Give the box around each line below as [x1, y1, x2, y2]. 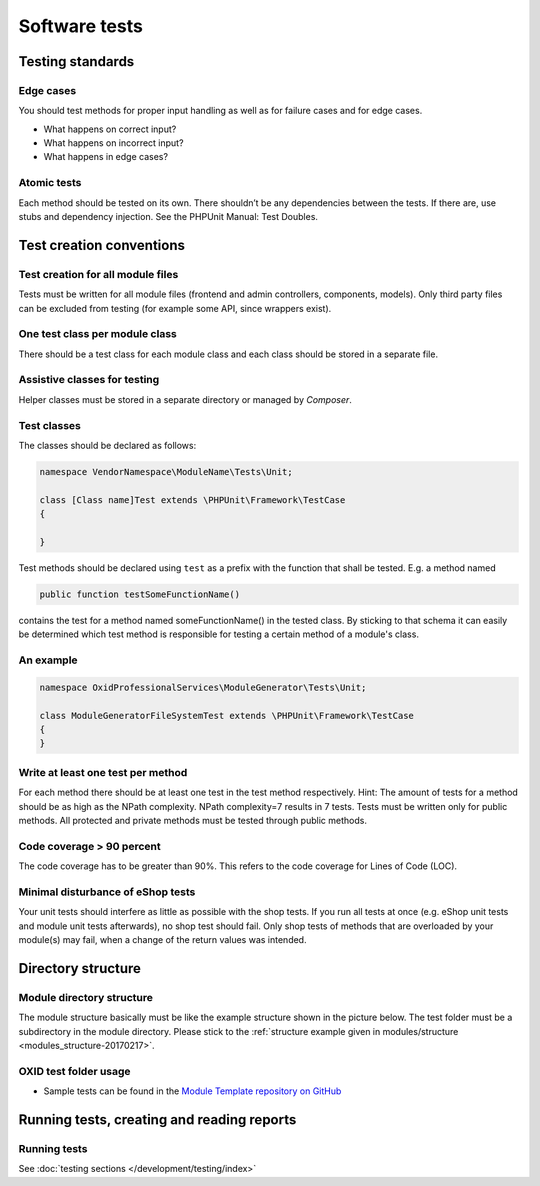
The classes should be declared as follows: [18, 439, 197, 451]
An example [18, 653, 79, 667]
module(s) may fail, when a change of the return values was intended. [18, 933, 307, 945]
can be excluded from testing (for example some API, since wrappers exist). [18, 302, 332, 314]
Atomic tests [18, 176, 82, 190]
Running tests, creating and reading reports [18, 1111, 297, 1128]
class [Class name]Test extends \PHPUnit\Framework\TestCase [39, 494, 346, 505]
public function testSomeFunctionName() [39, 588, 240, 600]
